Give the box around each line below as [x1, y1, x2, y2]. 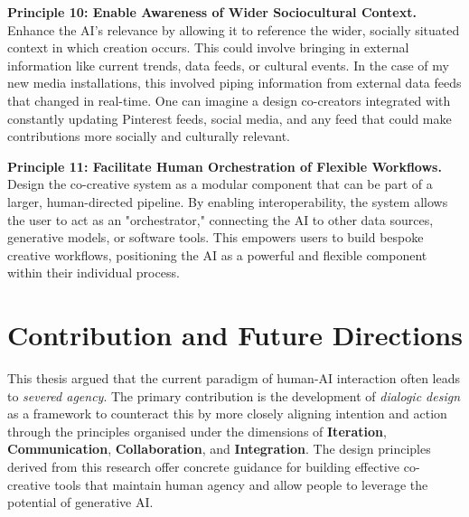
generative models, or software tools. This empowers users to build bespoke [7, 228, 424, 247]
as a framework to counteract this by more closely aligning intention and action [7, 404, 447, 423]
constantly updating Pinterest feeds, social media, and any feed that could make [7, 108, 452, 127]
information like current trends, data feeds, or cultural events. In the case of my [7, 55, 449, 74]
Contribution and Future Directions [7, 316, 463, 353]
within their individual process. [7, 263, 180, 282]
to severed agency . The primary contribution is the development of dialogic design [7, 386, 461, 405]
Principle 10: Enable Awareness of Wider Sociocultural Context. [7, 3, 417, 21]
